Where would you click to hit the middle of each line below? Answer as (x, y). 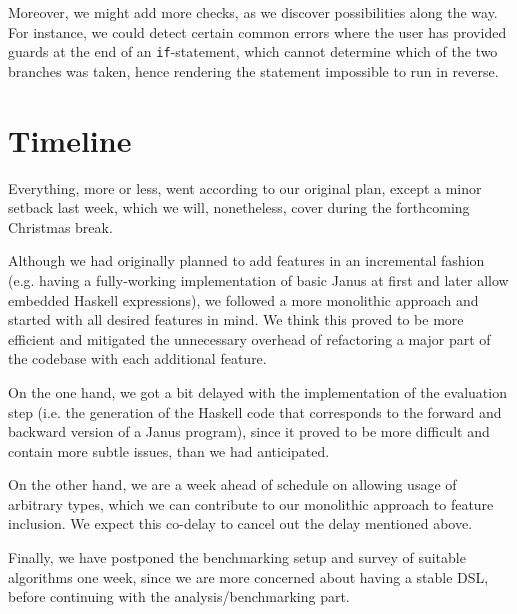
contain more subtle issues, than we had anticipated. (169, 450)
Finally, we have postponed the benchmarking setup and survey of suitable (237, 557)
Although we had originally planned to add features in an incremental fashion (246, 260)
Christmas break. (60, 226)
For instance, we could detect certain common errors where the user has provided (257, 31)
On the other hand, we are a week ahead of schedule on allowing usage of (232, 484)
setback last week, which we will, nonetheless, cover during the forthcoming (239, 207)
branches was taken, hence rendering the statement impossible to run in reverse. (253, 70)
